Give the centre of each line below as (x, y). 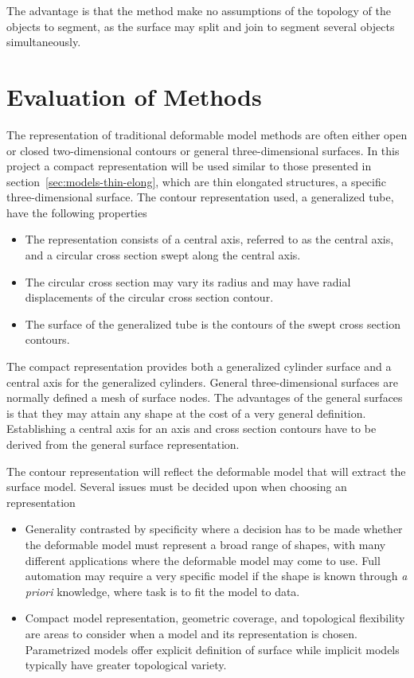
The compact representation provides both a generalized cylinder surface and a (199, 366)
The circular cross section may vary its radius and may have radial (188, 281)
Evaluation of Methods (134, 96)
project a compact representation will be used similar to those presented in (189, 166)
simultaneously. (44, 42)
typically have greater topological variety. (126, 665)
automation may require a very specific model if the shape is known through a (216, 576)
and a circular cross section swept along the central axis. (163, 255)
